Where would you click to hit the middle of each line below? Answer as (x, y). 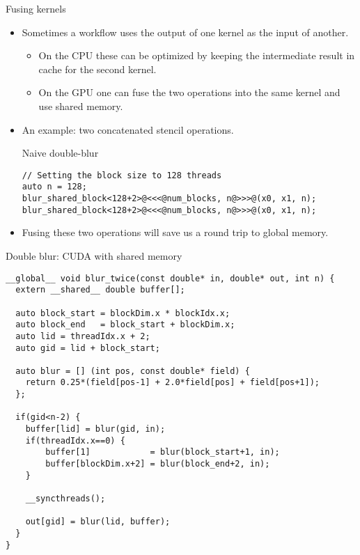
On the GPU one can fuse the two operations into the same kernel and (189, 92)
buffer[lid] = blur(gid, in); (95, 429)
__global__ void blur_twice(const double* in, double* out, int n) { (170, 278)
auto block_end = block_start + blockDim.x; (125, 325)
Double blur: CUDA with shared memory (94, 255)
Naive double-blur (60, 153)
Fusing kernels (36, 8)
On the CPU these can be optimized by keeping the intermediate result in (197, 55)
